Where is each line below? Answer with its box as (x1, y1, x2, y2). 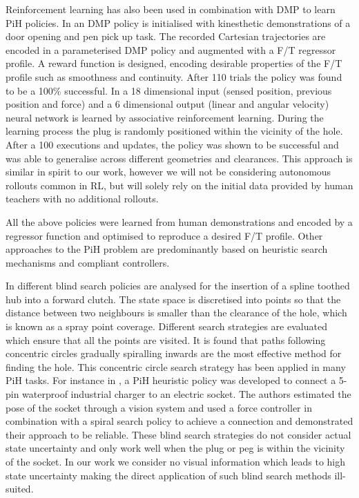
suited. (6, 481, 34, 496)
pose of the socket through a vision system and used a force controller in (6, 400, 312, 414)
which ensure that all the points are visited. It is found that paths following (6, 332, 326, 347)
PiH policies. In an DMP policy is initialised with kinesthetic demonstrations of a (6, 15, 351, 30)
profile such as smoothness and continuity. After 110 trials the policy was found (6, 69, 342, 84)
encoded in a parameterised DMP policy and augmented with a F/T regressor (6, 42, 336, 57)
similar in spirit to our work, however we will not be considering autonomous (6, 164, 331, 179)
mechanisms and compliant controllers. (6, 255, 170, 269)
